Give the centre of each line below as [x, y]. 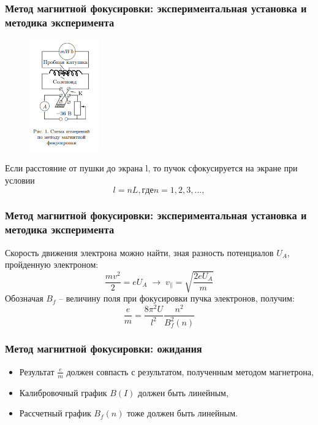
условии [20, 180]
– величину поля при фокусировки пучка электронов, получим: [177, 298]
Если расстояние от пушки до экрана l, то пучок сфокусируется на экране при [151, 168]
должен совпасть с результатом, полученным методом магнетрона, [190, 371]
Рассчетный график [55, 413]
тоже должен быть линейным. [182, 413]
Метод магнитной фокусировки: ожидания [104, 349]
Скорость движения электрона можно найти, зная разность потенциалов [139, 252]
